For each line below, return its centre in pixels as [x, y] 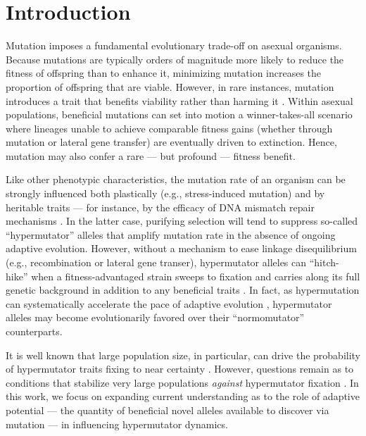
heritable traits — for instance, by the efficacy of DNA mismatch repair [160, 207]
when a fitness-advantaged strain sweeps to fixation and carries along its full [196, 276]
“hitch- [324, 262]
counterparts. [34, 331]
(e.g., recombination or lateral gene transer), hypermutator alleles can [156, 262]
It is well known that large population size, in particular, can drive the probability [183, 355]
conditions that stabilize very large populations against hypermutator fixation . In [182, 382]
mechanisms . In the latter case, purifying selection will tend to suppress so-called [182, 221]
